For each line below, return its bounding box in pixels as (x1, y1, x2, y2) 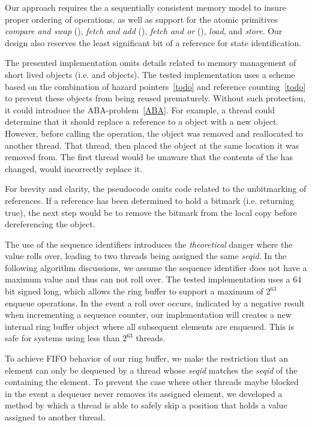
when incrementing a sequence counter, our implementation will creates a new (5, 308, 292, 321)
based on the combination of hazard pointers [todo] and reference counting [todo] (5, 80, 306, 92)
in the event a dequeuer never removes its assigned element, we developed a (5, 387, 283, 399)
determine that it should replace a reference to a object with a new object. (5, 115, 279, 128)
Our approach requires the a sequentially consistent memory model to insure (5, 1, 286, 13)
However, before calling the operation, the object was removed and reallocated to (5, 127, 303, 139)
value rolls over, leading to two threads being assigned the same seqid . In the (5, 249, 287, 262)
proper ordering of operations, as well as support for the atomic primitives (5, 13, 278, 25)
